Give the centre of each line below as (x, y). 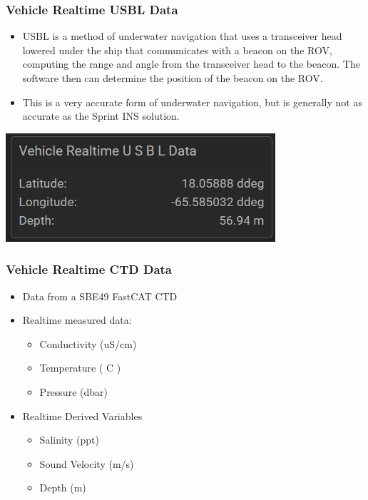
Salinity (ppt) (69, 440)
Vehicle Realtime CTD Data (89, 269)
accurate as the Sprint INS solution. (101, 116)
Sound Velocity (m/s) (87, 463)
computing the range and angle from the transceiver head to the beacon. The (191, 64)
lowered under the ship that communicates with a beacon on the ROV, (177, 50)
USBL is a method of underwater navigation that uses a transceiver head (182, 36)
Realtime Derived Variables (82, 415)
